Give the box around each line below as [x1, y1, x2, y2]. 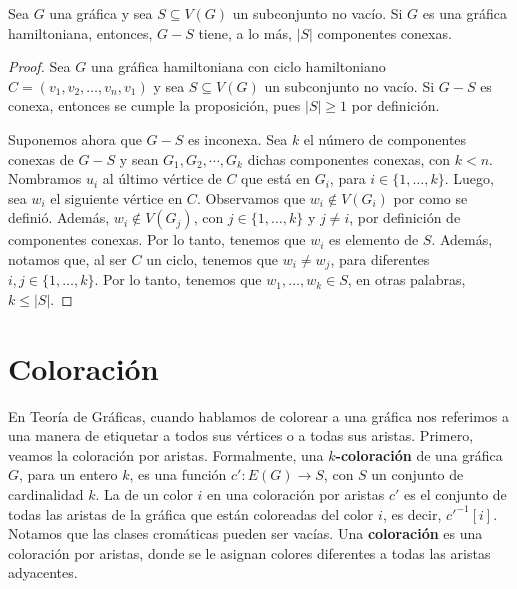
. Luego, [444, 168, 494, 189]
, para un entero [19, 464, 118, 485]
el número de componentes [303, 128, 467, 149]
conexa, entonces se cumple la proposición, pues [8, 95, 301, 116]
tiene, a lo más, [198, 22, 292, 43]
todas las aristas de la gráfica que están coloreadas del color [8, 503, 374, 524]
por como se [393, 187, 468, 208]
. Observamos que [196, 187, 306, 208]
